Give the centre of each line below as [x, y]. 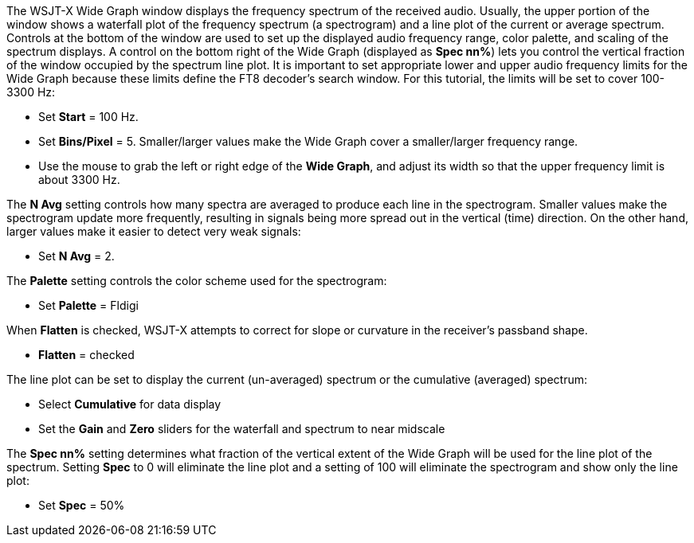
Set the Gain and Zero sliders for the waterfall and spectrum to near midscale [242, 429]
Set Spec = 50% [82, 505]
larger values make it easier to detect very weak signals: [154, 231]
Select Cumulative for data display [130, 404]
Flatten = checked [86, 355]
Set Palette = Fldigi [88, 305]
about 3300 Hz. [79, 180]
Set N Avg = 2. [76, 256]
